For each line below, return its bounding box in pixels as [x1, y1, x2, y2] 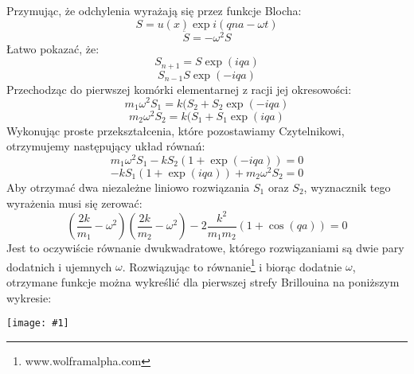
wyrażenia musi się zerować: [6, 194, 143, 211]
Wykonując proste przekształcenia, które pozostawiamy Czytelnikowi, [6, 122, 345, 138]
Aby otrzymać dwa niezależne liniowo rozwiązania [6, 178, 250, 195]
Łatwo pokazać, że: [6, 40, 100, 56]
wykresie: [6, 289, 52, 306]
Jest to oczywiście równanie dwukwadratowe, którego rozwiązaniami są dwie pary [6, 240, 404, 256]
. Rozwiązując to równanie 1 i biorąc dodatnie [122, 255, 342, 275]
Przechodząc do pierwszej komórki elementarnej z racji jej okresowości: [6, 80, 352, 97]
